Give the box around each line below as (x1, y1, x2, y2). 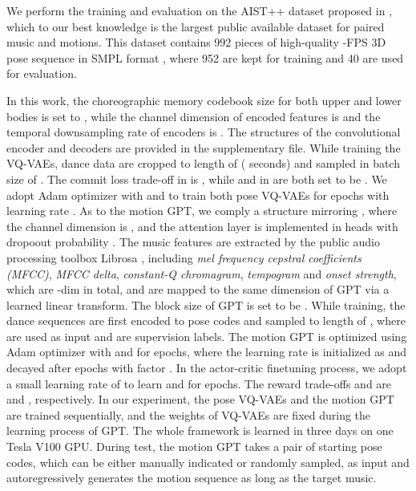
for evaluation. (6, 65, 77, 82)
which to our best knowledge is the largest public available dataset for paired (6, 18, 385, 34)
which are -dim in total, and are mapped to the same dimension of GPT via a (6, 281, 390, 298)
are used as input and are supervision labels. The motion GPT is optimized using (6, 327, 407, 344)
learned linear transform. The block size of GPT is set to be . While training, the (6, 296, 406, 313)
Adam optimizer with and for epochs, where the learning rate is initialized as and (6, 343, 406, 360)
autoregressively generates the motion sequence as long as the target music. (6, 469, 377, 486)
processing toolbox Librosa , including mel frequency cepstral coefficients (6, 249, 361, 266)
